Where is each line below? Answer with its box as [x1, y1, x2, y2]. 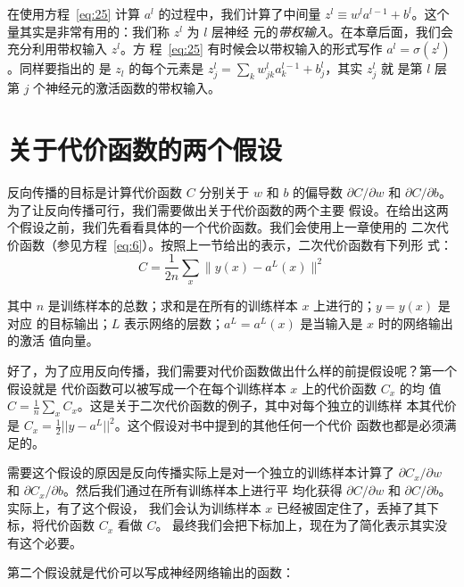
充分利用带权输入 [7, 39, 107, 58]
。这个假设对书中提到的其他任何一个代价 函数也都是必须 [114, 416, 444, 434]
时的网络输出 [377, 313, 453, 332]
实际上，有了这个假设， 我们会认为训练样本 [7, 498, 261, 517]
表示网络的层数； [123, 313, 224, 332]
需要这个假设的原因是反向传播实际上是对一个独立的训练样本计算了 [7, 463, 394, 482]
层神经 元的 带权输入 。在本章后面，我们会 [211, 21, 453, 40]
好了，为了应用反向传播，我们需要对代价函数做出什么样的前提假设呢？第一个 [7, 361, 457, 380]
